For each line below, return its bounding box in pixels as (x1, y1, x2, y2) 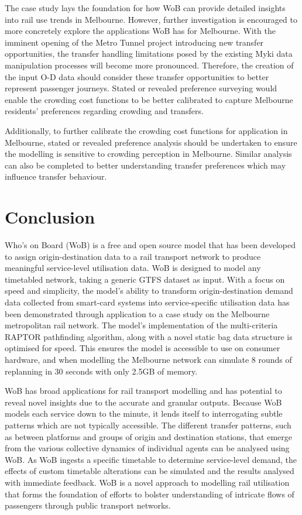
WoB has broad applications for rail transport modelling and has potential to (5, 384, 282, 397)
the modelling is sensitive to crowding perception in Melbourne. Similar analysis (5, 147, 292, 160)
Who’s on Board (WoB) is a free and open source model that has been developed (5, 239, 296, 251)
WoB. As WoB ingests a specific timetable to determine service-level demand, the (5, 453, 297, 465)
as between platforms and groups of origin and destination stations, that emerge (5, 430, 293, 442)
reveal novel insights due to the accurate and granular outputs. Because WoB (5, 396, 282, 408)
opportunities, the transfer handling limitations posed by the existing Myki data (5, 47, 293, 60)
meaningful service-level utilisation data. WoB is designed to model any (5, 262, 261, 274)
